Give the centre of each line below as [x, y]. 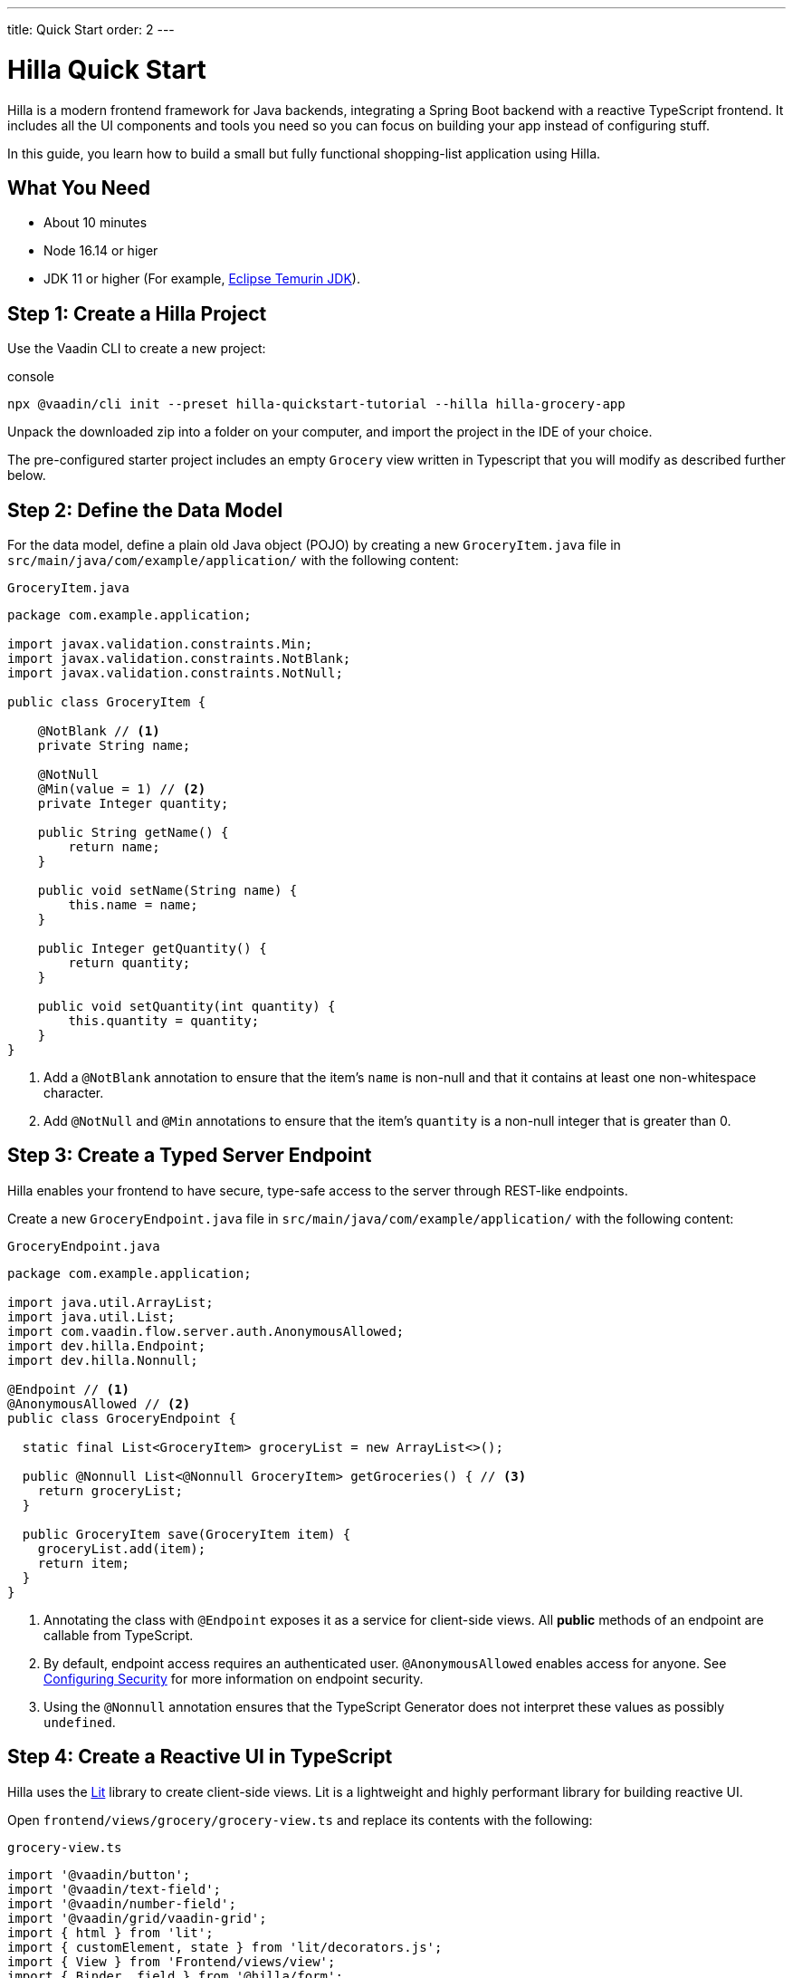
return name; [114, 847]
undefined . [80, 1722]
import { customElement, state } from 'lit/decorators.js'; [225, 1947]
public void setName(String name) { [167, 891]
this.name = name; [133, 905]
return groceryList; [110, 1490]
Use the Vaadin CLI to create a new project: [137, 349]
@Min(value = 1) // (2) [122, 789]
